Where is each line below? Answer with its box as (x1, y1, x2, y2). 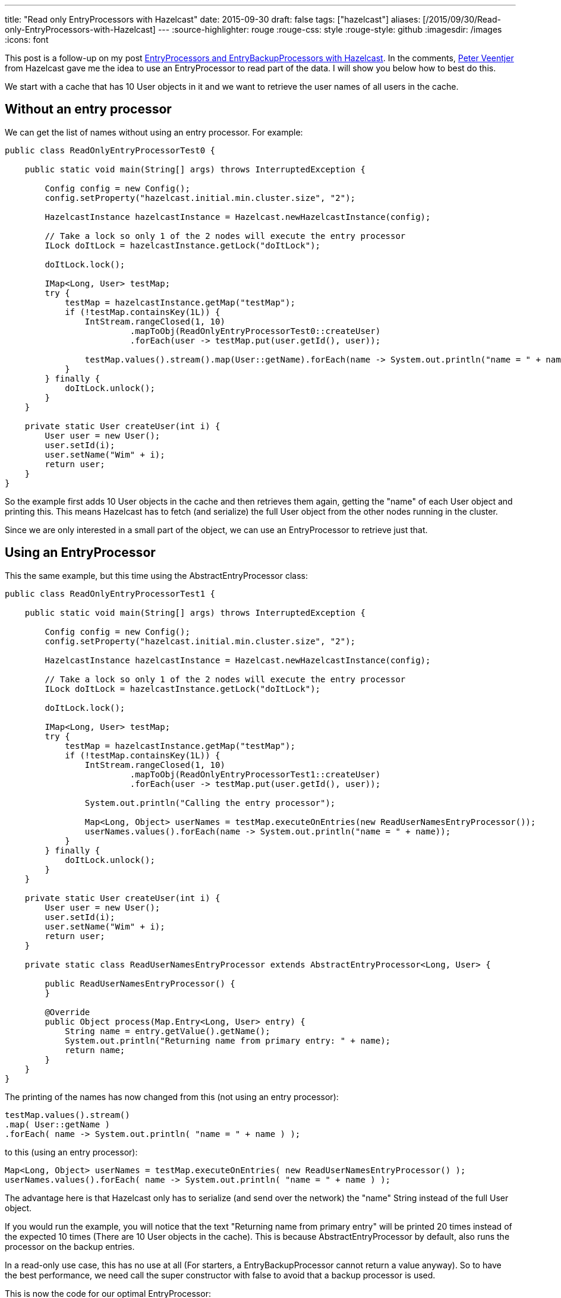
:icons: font (5, 34, 49, 45)
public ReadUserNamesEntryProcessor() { (45, 978, 235, 988)
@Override (45, 1007, 90, 1017)
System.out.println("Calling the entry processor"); (84, 798, 336, 808)
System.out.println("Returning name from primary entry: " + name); (65, 1035, 391, 1045)
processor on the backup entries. (5, 1241, 135, 1252)
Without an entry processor (5, 102, 172, 117)
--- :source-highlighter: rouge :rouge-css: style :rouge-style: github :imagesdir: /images (157, 24, 502, 34)
